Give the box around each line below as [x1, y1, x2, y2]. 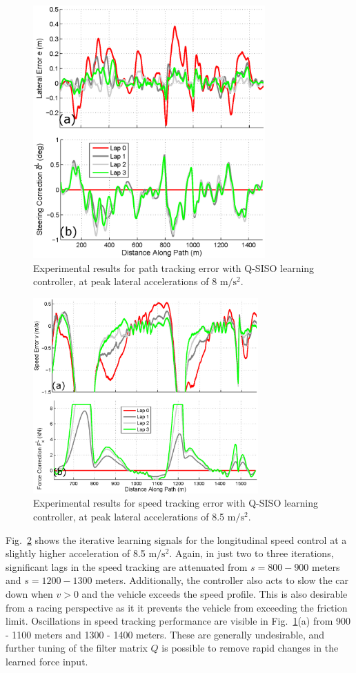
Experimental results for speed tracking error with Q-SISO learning [33, 496, 318, 510]
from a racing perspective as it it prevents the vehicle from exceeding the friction [6, 600, 348, 614]
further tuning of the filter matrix [6, 641, 148, 655]
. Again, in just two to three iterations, [169, 546, 334, 560]
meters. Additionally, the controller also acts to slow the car [95, 573, 349, 587]
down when [6, 586, 53, 601]
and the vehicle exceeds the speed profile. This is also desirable [81, 586, 348, 601]
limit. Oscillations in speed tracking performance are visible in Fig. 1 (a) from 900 [6, 614, 351, 628]
